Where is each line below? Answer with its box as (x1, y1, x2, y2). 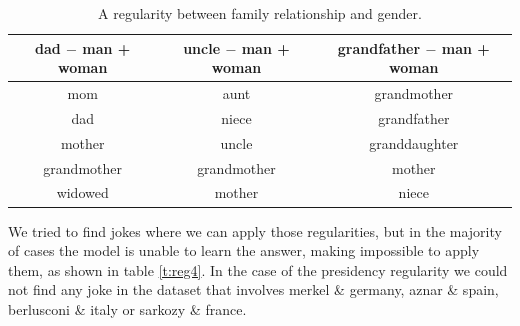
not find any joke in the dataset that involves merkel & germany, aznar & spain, (8, 279, 499, 300)
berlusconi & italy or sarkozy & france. (8, 298, 247, 319)
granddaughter (369, 132, 459, 153)
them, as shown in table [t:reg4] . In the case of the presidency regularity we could (8, 259, 508, 280)
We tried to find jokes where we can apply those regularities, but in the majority (8, 220, 502, 241)
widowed (56, 182, 109, 203)
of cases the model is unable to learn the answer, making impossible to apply (8, 240, 480, 261)
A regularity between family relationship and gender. (98, 3, 422, 23)
